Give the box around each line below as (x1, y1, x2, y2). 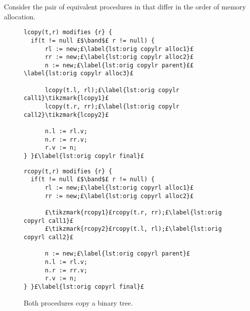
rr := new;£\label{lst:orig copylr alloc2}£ (44, 53, 194, 61)
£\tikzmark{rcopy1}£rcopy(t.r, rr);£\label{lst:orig (44, 208, 222, 216)
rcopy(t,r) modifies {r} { (24, 167, 112, 175)
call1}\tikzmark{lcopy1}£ (24, 95, 109, 102)
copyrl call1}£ (24, 217, 74, 224)
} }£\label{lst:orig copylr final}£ (24, 153, 144, 160)
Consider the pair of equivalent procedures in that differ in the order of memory (4, 1, 246, 11)
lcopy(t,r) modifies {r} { (24, 29, 112, 36)
